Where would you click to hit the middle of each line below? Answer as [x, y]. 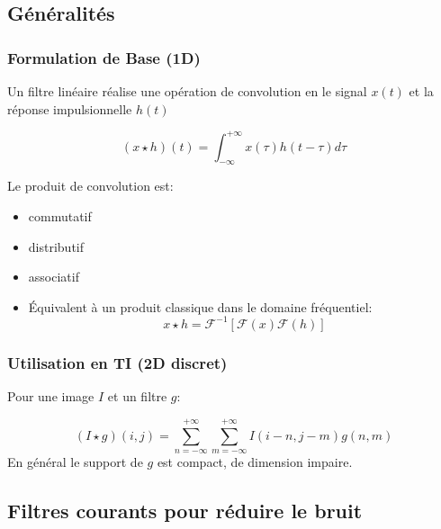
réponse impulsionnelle [70, 108]
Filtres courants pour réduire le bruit [185, 510]
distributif [56, 246]
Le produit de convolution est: [90, 186]
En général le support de [75, 461]
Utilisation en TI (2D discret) [117, 362]
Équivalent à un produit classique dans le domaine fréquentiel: [200, 306]
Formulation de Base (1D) [104, 57]
